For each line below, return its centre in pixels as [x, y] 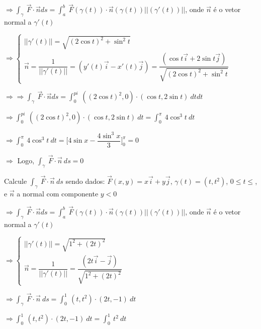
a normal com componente [58, 193]
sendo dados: [85, 181]
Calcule [16, 181]
